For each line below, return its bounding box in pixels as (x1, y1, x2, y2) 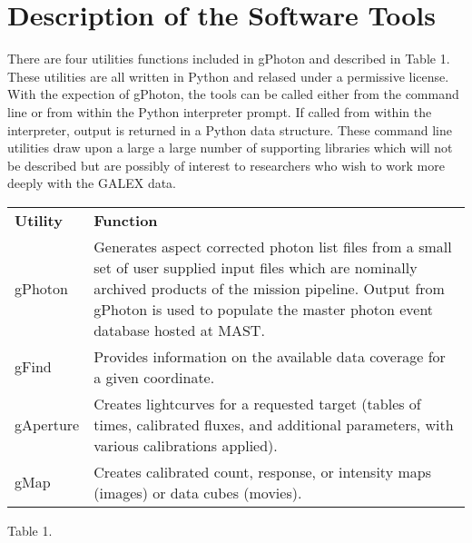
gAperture (15, 413, 80, 435)
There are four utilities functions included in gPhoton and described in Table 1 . (7, 49, 450, 68)
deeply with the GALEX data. (7, 173, 177, 193)
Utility (15, 209, 63, 231)
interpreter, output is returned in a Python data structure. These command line (7, 120, 452, 139)
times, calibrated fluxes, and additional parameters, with (93, 413, 454, 435)
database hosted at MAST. (93, 319, 265, 341)
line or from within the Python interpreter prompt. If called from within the (7, 102, 432, 121)
